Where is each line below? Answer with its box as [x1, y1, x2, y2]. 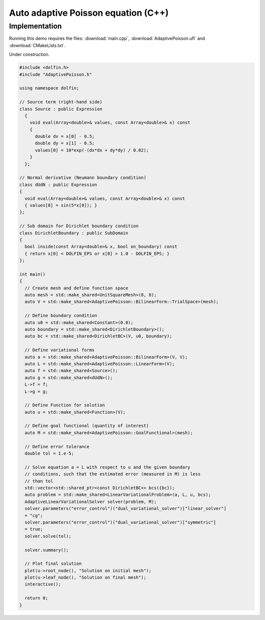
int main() [19, 271, 46, 277]
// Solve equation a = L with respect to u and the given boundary [25, 464, 190, 470]
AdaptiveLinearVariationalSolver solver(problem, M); [25, 499, 157, 504]
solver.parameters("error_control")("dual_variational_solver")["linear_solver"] [25, 506, 227, 512]
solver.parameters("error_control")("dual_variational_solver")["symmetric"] [25, 520, 216, 525]
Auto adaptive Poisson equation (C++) [9, 7, 169, 18]
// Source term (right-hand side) [19, 99, 103, 105]
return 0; [25, 595, 49, 601]
